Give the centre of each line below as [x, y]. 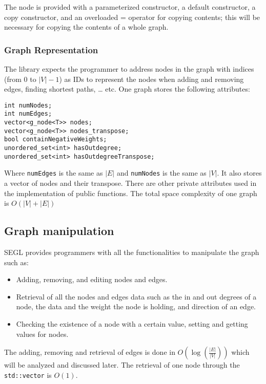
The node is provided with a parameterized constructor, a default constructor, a [130, 7]
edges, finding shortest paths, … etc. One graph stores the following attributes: [127, 89]
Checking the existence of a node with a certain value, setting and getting [132, 323]
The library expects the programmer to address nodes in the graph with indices [129, 69]
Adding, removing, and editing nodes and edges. [92, 279]
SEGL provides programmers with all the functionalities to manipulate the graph [132, 252]
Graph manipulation [59, 231]
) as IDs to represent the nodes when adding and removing [151, 79]
